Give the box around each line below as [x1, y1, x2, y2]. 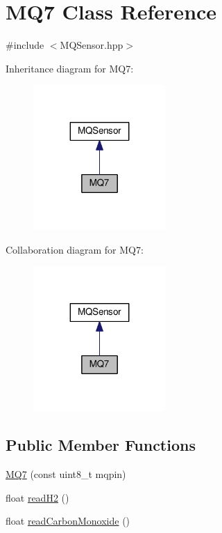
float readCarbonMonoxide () [6, 513, 130, 528]
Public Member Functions [6, 434, 196, 456]
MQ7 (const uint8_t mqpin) [6, 467, 126, 481]
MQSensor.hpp [60, 38, 123, 52]
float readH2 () [6, 490, 69, 504]
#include [6, 38, 44, 52]
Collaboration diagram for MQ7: [6, 242, 144, 256]
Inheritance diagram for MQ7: [6, 61, 134, 75]
